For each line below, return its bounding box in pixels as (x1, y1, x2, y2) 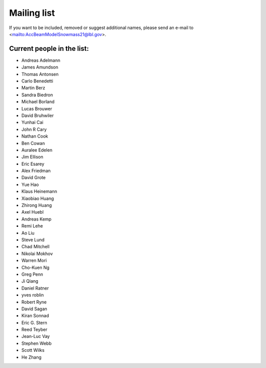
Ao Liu (21, 230, 34, 236)
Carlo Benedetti (21, 78, 54, 84)
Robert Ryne (21, 299, 47, 305)
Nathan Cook (21, 133, 49, 139)
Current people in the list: (9, 44, 89, 53)
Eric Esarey (21, 161, 44, 167)
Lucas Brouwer (21, 106, 53, 111)
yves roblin (21, 292, 44, 298)
